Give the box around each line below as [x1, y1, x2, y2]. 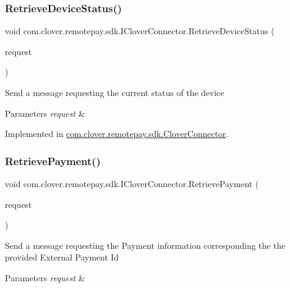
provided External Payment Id [5, 251, 119, 264]
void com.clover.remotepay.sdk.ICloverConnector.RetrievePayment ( [5, 177, 259, 190]
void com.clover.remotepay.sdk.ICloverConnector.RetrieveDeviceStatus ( [5, 24, 275, 37]
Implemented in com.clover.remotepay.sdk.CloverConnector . [5, 127, 228, 140]
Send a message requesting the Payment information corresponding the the [5, 238, 286, 251]
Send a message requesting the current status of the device [5, 86, 225, 98]
